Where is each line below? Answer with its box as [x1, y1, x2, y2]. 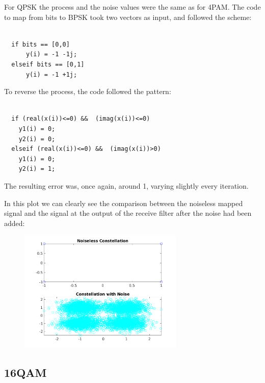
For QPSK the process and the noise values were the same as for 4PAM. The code [4, 2, 261, 12]
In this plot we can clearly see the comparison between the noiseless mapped [4, 197, 243, 208]
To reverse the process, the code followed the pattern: [4, 86, 171, 97]
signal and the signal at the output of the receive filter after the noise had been [4, 208, 252, 218]
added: [4, 217, 25, 228]
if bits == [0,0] [11, 40, 70, 48]
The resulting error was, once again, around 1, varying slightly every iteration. [4, 180, 249, 191]
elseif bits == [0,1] [11, 60, 85, 68]
